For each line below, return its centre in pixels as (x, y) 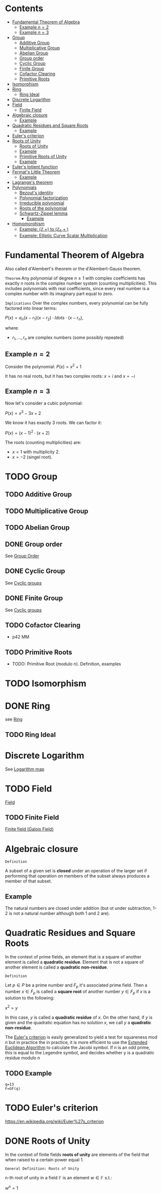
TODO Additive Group (38, 495)
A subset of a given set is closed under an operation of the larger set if (76, 871)
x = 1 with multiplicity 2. (36, 452)
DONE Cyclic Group (35, 571)
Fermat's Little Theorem (36, 172)
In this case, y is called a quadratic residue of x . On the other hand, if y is (79, 1017)
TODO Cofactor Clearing (43, 625)
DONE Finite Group (34, 598)
